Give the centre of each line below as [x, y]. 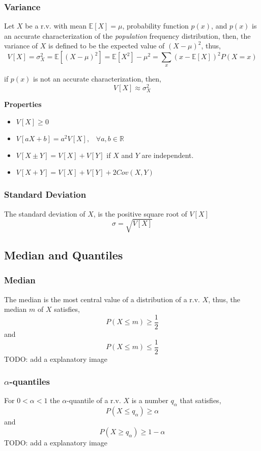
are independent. [168, 155]
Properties [23, 104]
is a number [150, 400]
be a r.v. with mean [56, 26]
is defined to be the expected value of [107, 46]
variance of [21, 46]
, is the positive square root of [140, 213]
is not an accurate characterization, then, [97, 79]
